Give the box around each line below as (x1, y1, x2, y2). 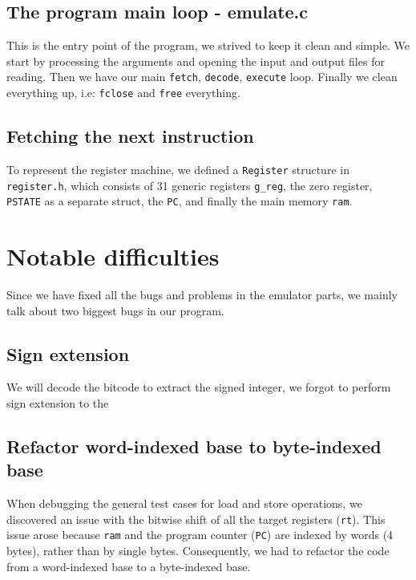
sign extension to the (6, 394, 109, 411)
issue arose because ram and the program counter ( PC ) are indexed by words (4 (6, 526, 394, 543)
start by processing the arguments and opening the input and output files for (6, 52, 385, 69)
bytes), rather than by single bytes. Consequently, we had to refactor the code (6, 542, 390, 559)
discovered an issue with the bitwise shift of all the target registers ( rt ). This (6, 510, 386, 527)
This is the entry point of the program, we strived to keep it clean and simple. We (6, 37, 410, 54)
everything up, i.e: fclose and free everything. (6, 84, 240, 101)
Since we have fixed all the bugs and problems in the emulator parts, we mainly (6, 286, 398, 302)
